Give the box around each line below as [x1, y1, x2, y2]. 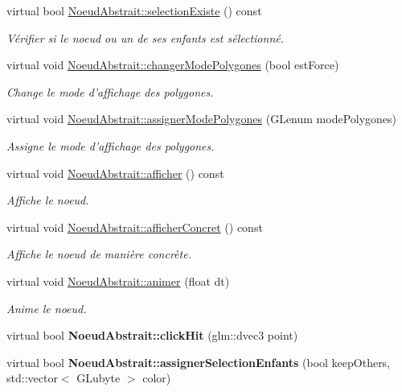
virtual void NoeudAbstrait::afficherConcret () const [6, 218, 263, 235]
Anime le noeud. [6, 299, 87, 316]
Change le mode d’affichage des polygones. [6, 83, 214, 100]
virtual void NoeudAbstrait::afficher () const [6, 164, 224, 181]
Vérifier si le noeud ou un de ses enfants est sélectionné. [6, 29, 284, 46]
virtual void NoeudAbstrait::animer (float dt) [6, 272, 230, 289]
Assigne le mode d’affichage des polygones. [6, 137, 215, 154]
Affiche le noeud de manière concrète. [6, 246, 191, 262]
